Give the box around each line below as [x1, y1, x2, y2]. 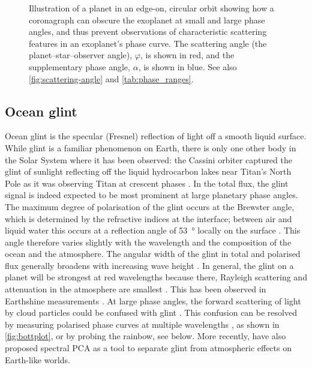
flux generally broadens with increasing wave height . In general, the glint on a [5, 259, 294, 271]
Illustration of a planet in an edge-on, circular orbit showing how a [29, 2, 274, 14]
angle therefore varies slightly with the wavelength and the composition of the [5, 235, 292, 248]
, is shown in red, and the [140, 49, 235, 61]
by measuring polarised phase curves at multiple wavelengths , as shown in [5, 318, 280, 330]
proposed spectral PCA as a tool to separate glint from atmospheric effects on [5, 342, 292, 354]
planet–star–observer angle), [29, 49, 133, 61]
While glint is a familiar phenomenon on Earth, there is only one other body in [5, 141, 296, 154]
